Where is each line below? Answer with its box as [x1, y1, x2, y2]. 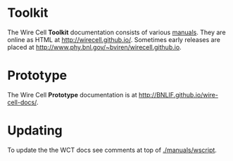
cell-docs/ [7, 98, 37, 106]
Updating [7, 122, 63, 139]
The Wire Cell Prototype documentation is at [7, 90, 137, 99]
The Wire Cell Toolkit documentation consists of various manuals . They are [7, 28, 227, 36]
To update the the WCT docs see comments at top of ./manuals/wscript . [7, 146, 217, 154]
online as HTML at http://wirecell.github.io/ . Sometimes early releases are [7, 35, 220, 43]
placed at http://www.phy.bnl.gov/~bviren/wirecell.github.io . [7, 43, 182, 51]
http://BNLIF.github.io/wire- [138, 90, 218, 99]
